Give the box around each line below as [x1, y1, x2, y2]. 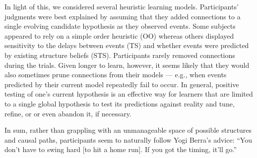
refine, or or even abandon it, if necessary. [4, 108, 131, 118]
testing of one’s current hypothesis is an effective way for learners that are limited [4, 89, 253, 99]
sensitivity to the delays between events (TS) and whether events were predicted [4, 40, 249, 51]
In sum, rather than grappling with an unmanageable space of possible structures [4, 125, 252, 135]
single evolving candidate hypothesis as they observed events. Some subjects [4, 21, 236, 31]
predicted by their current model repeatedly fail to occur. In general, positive [4, 79, 239, 89]
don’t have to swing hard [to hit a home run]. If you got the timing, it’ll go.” [4, 144, 237, 155]
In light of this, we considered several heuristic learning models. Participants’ [4, 1, 239, 11]
